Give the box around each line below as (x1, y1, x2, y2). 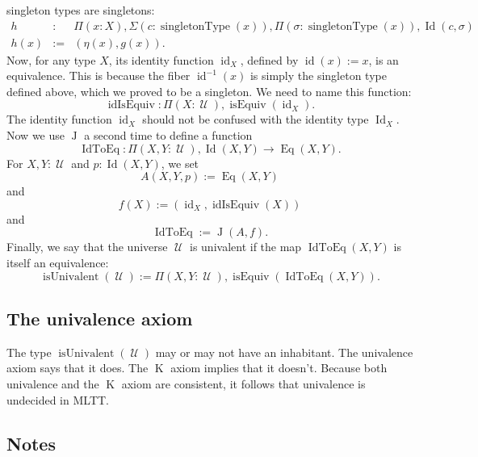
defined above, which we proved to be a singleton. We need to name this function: (6, 82, 412, 99)
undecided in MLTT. (6, 391, 109, 408)
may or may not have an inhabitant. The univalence (155, 343, 413, 360)
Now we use (6, 127, 65, 144)
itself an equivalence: (6, 254, 109, 270)
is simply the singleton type (249, 67, 387, 84)
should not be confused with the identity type (142, 111, 369, 128)
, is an (368, 51, 399, 68)
